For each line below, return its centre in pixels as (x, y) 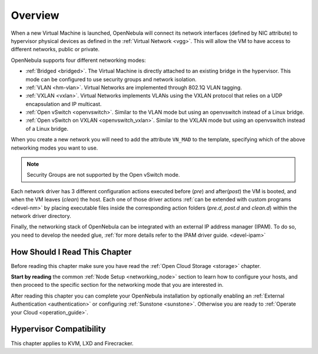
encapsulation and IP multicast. (64, 104)
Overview (35, 15)
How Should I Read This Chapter (71, 252)
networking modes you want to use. (54, 148)
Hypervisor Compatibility (58, 329)
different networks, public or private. (55, 49)
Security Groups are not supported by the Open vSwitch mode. (103, 175)
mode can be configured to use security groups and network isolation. (111, 79)
